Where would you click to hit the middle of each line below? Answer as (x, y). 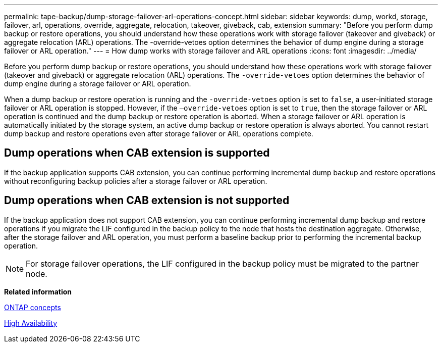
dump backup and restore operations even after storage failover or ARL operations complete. (159, 134)
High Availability (31, 323)
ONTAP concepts (33, 307)
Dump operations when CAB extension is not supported (147, 201)
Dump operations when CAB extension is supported (137, 153)
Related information (38, 291)
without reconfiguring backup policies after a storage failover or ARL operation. (136, 181)
